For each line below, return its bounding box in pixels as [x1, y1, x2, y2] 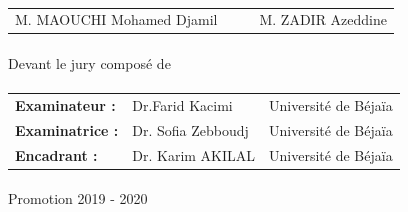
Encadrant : [15, 144, 98, 165]
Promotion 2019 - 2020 [8, 188, 148, 209]
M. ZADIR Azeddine [259, 9, 387, 30]
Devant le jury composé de [8, 53, 171, 74]
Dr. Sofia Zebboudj [132, 119, 249, 140]
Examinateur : [15, 94, 116, 115]
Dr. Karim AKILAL [132, 144, 256, 165]
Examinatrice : [15, 119, 119, 140]
